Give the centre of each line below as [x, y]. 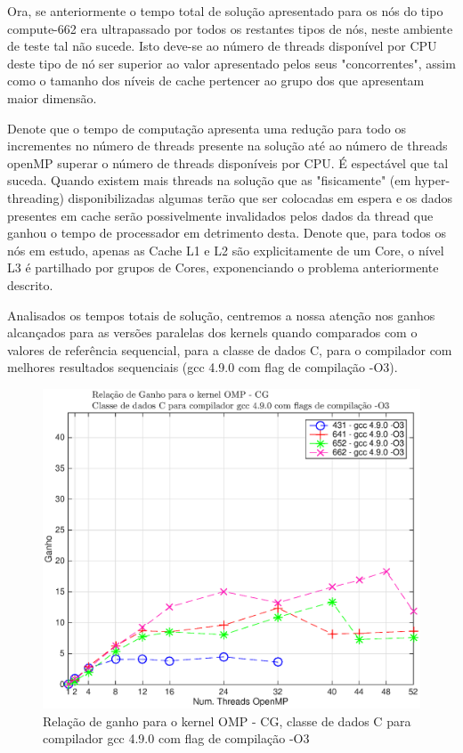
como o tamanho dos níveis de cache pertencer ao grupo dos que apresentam [216, 81]
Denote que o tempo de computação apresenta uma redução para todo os [207, 128]
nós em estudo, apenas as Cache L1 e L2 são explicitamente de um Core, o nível [226, 250]
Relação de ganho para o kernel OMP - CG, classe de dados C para [227, 721]
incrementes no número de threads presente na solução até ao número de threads [227, 146]
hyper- [432, 180]
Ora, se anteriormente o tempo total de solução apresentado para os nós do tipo [225, 11]
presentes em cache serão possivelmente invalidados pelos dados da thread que [220, 215]
